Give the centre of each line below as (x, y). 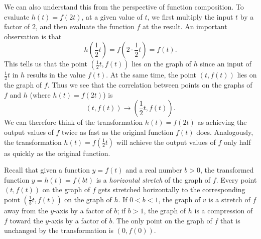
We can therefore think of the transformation (74, 122)
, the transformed (227, 170)
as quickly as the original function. (57, 153)
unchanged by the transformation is (59, 230)
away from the (26, 210)
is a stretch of (229, 199)
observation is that (33, 36)
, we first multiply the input (190, 16)
